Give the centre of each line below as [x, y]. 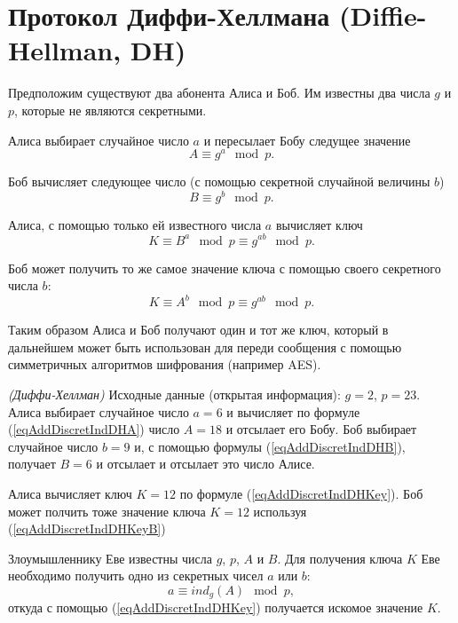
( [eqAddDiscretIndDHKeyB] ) [87, 528]
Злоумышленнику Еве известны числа [110, 558]
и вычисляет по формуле [293, 411]
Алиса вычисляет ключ [70, 493]
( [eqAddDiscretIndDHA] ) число [94, 429]
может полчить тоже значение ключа [107, 511]
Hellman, [65, 50]
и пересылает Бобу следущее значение [307, 140]
